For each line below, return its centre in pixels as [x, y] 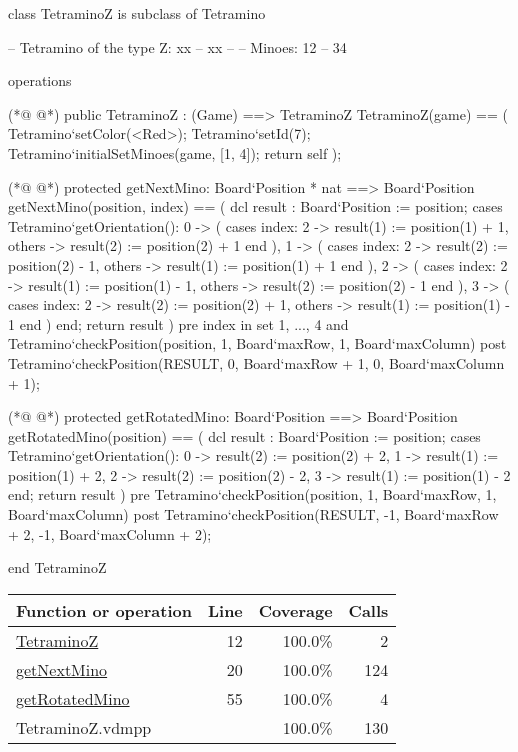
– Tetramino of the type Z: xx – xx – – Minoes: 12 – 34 [177, 46]
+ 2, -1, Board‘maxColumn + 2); [110, 533]
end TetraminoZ [57, 567]
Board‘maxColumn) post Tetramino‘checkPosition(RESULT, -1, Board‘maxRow [253, 514]
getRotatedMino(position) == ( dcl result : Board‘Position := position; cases [244, 435]
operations [40, 80]
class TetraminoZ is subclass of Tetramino [137, 13]
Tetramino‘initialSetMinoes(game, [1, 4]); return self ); [175, 152]
